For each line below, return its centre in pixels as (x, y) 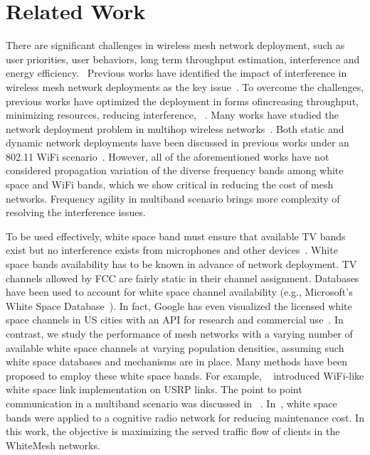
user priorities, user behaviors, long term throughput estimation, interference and (183, 59)
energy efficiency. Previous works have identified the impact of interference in (176, 73)
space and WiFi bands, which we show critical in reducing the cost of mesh (170, 184)
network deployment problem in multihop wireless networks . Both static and (175, 128)
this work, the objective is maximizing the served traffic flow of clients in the (173, 431)
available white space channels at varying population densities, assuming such (175, 347)
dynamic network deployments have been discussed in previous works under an (178, 143)
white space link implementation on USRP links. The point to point (154, 389)
